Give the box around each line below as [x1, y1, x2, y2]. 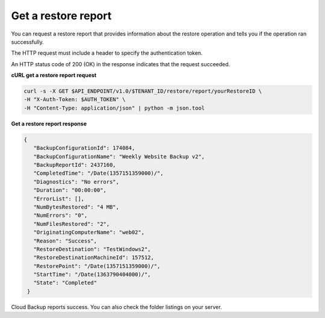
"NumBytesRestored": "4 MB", [33, 204, 120, 210]
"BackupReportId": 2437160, [33, 161, 117, 169]
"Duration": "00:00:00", [33, 187, 107, 194]
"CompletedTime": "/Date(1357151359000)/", [33, 170, 164, 177]
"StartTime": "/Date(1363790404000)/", [33, 271, 151, 278]
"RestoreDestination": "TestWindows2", [33, 246, 151, 252]
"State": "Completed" [33, 279, 97, 286]
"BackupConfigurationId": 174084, [33, 145, 135, 152]
